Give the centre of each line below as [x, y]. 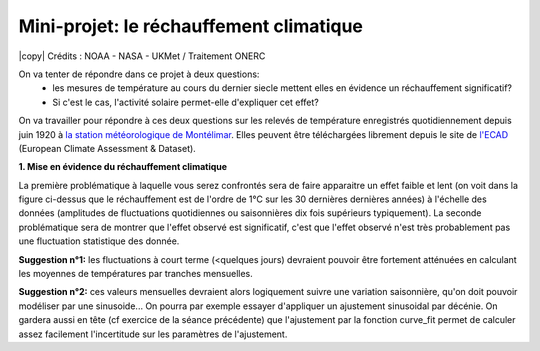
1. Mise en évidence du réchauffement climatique [123, 167]
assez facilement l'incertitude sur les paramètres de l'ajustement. [153, 334]
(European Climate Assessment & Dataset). [107, 148]
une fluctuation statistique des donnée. [99, 241]
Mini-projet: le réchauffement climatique [191, 26]
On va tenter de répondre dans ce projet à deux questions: [139, 74]
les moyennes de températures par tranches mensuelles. [136, 274]
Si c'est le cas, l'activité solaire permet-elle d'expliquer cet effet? [186, 102]
